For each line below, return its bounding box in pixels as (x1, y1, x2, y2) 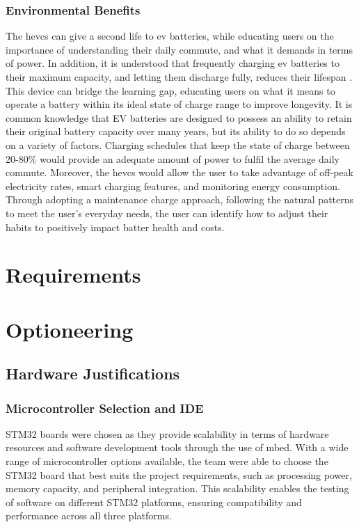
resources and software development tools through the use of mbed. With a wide (6, 440, 349, 455)
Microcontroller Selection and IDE (6, 399, 204, 416)
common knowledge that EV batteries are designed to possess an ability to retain (6, 110, 352, 125)
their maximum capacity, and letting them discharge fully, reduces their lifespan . (6, 70, 353, 84)
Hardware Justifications (6, 363, 180, 384)
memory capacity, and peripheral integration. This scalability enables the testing (6, 481, 349, 496)
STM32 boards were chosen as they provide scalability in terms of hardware (6, 426, 329, 441)
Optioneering (6, 315, 134, 343)
